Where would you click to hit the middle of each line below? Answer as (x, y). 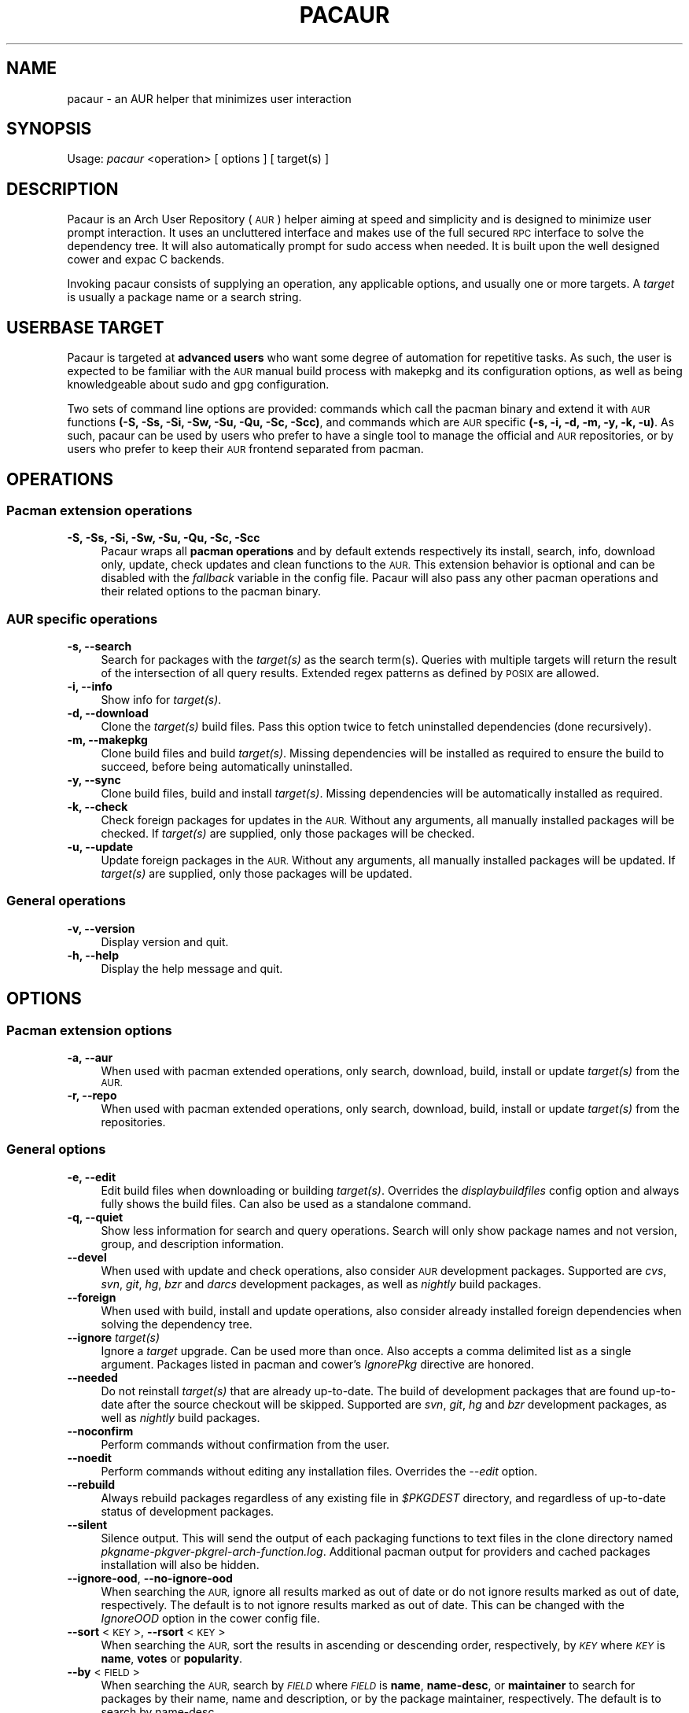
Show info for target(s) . (161, 700)
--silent (87, 1524)
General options (56, 1149)
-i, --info (90, 687)
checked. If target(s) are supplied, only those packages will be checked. (288, 834)
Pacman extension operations (99, 510)
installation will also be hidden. (180, 1564)
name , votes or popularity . (172, 1658)
